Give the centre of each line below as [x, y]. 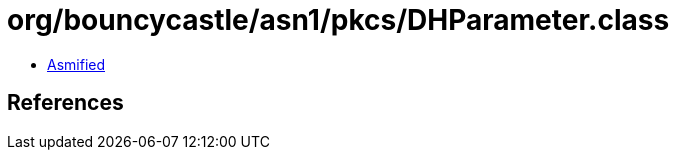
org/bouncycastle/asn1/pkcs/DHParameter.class [338, 20]
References [65, 103]
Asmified [76, 64]
